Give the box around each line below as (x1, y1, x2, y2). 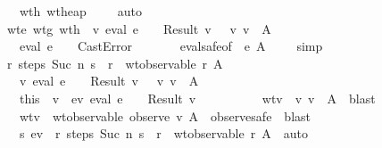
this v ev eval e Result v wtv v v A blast (19, 88, 376, 107)
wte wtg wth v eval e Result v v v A (6, 19, 271, 37)
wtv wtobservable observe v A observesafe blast (19, 106, 311, 125)
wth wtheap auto (19, 2, 142, 20)
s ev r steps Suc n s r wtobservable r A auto (19, 124, 308, 143)
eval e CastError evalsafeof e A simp (19, 37, 323, 55)
